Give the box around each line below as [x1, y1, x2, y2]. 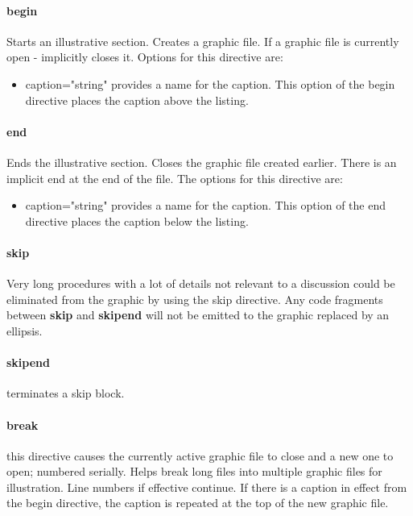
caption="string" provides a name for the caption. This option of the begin [25, 75, 395, 92]
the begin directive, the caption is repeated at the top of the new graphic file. [6, 494, 389, 511]
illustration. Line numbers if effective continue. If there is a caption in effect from [6, 478, 407, 495]
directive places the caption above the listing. [25, 91, 249, 108]
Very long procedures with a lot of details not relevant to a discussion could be [6, 275, 395, 292]
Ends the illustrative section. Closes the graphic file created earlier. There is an [6, 153, 397, 170]
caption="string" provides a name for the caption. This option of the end [25, 197, 386, 214]
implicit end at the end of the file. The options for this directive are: [6, 169, 343, 186]
